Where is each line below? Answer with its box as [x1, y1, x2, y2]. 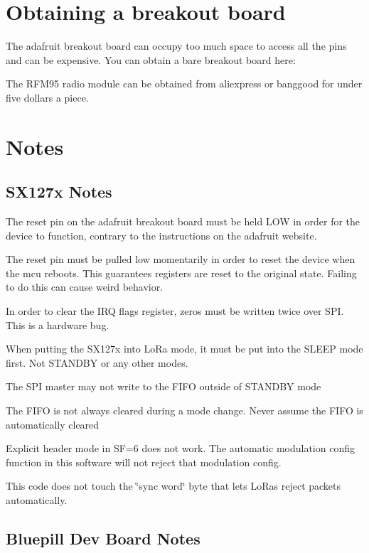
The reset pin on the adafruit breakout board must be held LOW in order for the [6, 214, 360, 229]
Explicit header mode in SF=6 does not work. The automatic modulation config [6, 441, 355, 456]
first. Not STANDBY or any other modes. [6, 355, 188, 370]
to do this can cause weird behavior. [6, 279, 164, 294]
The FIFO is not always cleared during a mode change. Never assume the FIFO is [6, 403, 363, 418]
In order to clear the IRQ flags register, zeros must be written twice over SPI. [6, 304, 344, 318]
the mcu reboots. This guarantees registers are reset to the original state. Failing [6, 265, 357, 280]
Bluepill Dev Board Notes [6, 527, 200, 549]
